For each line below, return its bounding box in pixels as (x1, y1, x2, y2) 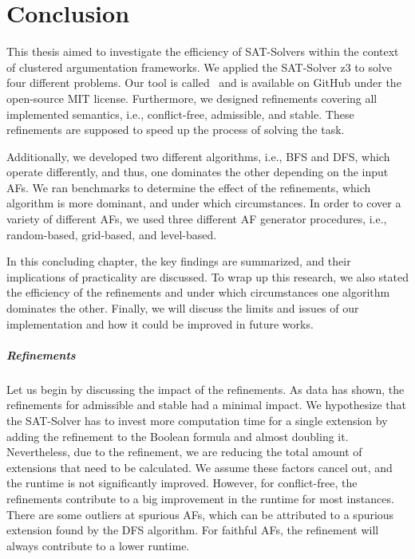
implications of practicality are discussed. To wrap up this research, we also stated (6, 268, 409, 285)
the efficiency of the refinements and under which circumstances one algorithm (6, 284, 390, 301)
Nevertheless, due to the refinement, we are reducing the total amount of (6, 443, 362, 460)
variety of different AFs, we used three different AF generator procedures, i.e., (6, 211, 387, 227)
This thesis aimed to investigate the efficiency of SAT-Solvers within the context (6, 43, 399, 60)
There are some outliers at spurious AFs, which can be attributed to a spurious (6, 506, 394, 522)
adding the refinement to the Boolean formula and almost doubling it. (6, 427, 349, 444)
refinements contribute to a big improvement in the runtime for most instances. (6, 490, 394, 506)
